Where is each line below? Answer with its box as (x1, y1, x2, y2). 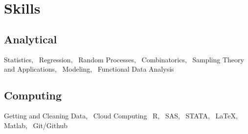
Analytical (4, 31, 57, 46)
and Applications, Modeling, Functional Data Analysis (4, 64, 174, 74)
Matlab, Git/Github (4, 120, 68, 130)
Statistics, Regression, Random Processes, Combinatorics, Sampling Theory (4, 54, 244, 64)
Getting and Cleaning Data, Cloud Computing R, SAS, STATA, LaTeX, (4, 110, 238, 120)
